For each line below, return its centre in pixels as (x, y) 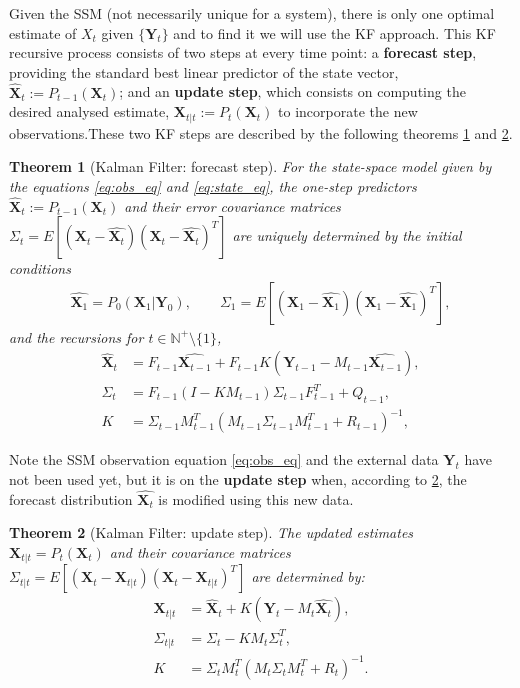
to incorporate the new (348, 111)
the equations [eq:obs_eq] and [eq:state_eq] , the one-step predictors (213, 185)
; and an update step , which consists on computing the (292, 91)
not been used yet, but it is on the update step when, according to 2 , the (238, 478)
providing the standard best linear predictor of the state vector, (204, 71)
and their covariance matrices (200, 551)
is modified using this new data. (256, 498)
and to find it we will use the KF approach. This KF (334, 32)
